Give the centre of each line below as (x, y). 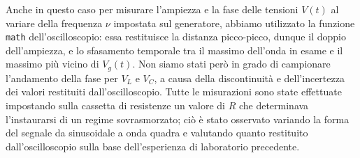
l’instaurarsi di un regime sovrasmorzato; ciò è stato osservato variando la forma (178, 119)
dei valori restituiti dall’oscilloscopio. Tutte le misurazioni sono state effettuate (174, 92)
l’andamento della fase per (62, 78)
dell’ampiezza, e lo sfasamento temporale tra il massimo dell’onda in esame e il (174, 50)
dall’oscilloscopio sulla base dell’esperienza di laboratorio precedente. (153, 146)
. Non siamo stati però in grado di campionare (231, 64)
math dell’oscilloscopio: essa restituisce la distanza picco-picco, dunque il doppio (176, 37)
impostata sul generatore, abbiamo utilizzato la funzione (234, 23)
